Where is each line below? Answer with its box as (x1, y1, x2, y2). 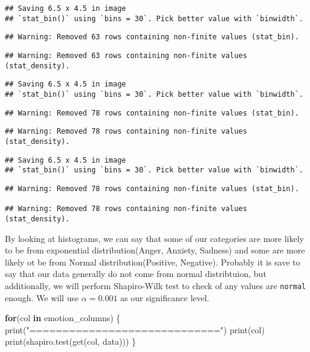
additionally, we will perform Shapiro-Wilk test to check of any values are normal (5, 279, 306, 292)
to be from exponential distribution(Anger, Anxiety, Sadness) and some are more (5, 244, 305, 256)
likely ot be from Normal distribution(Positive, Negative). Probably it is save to (5, 255, 300, 268)
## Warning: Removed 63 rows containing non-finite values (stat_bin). (5, 33, 299, 42)
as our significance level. (120, 291, 210, 304)
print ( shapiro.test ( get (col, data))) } (5, 335, 136, 348)
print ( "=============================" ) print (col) (5, 323, 265, 336)
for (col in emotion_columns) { (5, 311, 121, 324)
